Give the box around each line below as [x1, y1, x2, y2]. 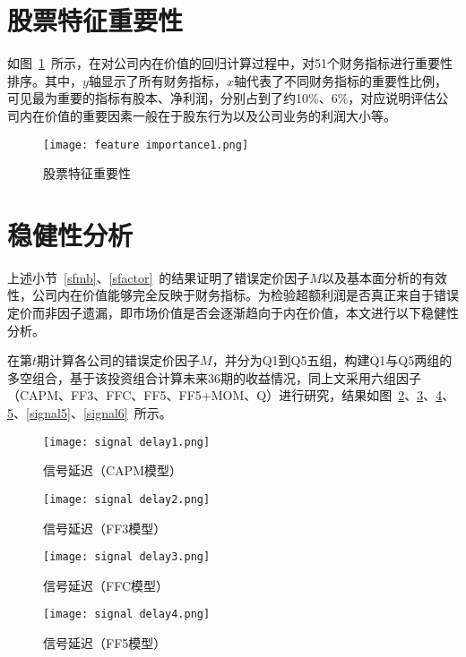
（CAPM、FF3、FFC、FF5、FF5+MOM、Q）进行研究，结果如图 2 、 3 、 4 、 [7, 386, 455, 405]
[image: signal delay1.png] [43, 435, 211, 448]
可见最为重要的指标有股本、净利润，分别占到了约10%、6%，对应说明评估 [7, 89, 436, 107]
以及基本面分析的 [321, 268, 422, 286]
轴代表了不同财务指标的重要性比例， [233, 71, 447, 90]
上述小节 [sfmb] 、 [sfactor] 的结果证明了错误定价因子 [7, 268, 310, 286]
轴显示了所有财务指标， [88, 71, 227, 90]
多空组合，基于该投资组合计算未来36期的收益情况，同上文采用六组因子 [7, 368, 421, 387]
